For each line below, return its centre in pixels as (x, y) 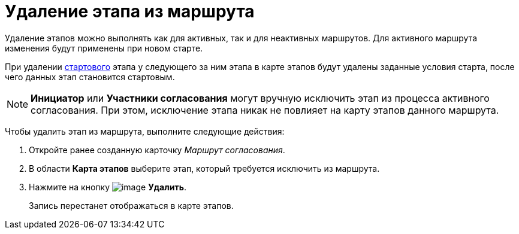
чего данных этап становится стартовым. (90, 77)
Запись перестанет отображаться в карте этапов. (131, 205)
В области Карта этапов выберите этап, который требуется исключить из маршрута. (204, 168)
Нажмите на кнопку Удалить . (108, 187)
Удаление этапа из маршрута (130, 11)
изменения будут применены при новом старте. (104, 48)
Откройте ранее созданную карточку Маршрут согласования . (157, 150)
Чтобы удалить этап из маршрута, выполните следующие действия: (145, 131)
